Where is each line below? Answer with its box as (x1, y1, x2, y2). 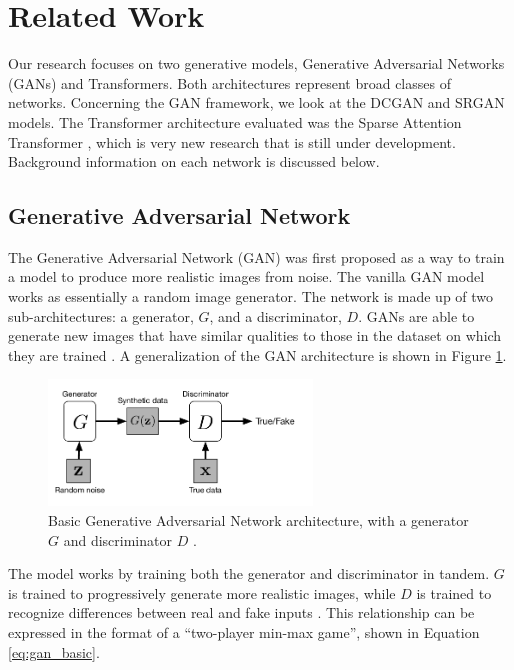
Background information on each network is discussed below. (8, 151, 380, 172)
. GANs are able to (358, 305, 475, 326)
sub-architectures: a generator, (8, 305, 194, 326)
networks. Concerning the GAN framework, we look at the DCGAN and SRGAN (8, 92, 505, 113)
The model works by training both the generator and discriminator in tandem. (8, 563, 490, 584)
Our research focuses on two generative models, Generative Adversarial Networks (8, 53, 505, 74)
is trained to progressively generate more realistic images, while (8, 582, 396, 603)
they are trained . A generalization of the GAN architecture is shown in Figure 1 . (8, 344, 507, 365)
